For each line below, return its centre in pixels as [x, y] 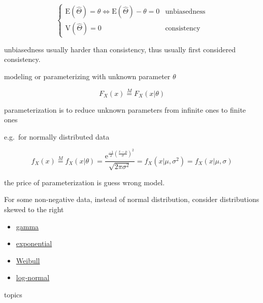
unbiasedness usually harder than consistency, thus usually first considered [120, 49]
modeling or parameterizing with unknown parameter [87, 76]
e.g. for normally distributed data [57, 136]
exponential [34, 243]
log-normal [33, 277]
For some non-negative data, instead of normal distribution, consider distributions [132, 199]
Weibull [28, 260]
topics [13, 295]
